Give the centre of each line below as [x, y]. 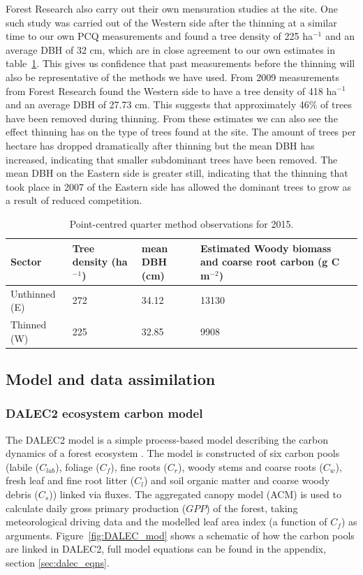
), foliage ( [77, 466]
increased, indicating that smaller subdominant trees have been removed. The [172, 159]
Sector [26, 262]
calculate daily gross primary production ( [96, 508]
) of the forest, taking [252, 508]
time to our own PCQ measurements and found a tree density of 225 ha [159, 36]
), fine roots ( [139, 466]
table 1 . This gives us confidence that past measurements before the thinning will [180, 63]
